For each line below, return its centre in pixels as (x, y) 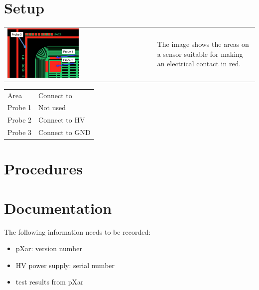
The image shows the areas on (203, 44)
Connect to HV (62, 120)
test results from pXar (50, 282)
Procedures (43, 169)
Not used (52, 107)
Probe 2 (20, 120)
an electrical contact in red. (199, 64)
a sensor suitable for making (200, 54)
